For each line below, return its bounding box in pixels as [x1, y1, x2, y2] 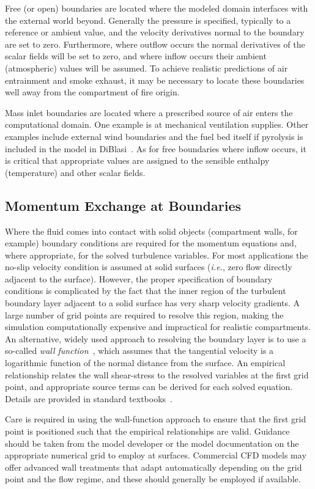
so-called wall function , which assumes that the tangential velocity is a [5, 344, 274, 357]
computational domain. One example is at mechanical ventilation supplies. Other [5, 118, 309, 131]
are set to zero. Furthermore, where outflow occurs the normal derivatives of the [5, 37, 305, 50]
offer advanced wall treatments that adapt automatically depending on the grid [5, 460, 302, 473]
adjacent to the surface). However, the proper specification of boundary [5, 272, 273, 285]
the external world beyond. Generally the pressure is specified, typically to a [5, 13, 291, 26]
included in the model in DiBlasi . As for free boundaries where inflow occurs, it [5, 142, 306, 155]
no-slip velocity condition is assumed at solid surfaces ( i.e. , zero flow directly [5, 260, 292, 273]
